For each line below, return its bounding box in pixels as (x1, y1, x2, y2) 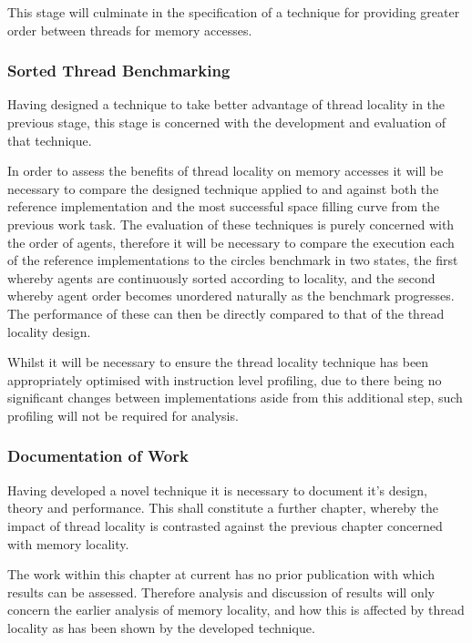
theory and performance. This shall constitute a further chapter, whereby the (7, 498, 439, 517)
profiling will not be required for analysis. (7, 405, 239, 424)
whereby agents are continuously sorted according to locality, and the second (7, 268, 436, 287)
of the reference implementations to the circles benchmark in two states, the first (7, 250, 458, 270)
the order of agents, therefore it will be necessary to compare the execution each (7, 232, 455, 251)
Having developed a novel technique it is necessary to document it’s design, (7, 480, 427, 499)
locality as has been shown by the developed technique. (7, 617, 315, 637)
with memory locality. (7, 534, 129, 553)
